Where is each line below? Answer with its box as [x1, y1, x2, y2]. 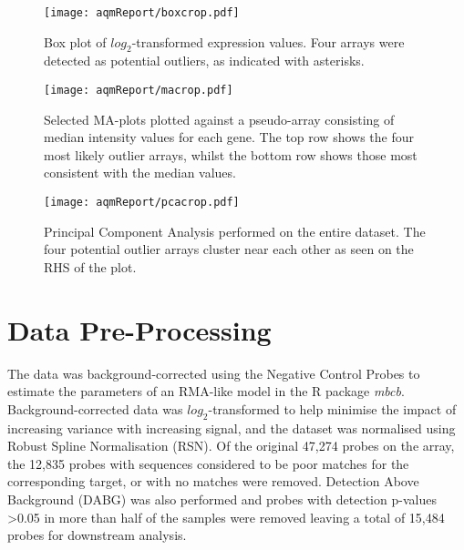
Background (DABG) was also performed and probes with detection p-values [7, 490, 437, 508]
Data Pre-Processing [7, 311, 272, 348]
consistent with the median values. [44, 163, 236, 182]
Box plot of [44, 32, 107, 51]
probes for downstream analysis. [7, 525, 187, 545]
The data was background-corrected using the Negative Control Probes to [7, 363, 420, 382]
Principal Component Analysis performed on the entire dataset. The [44, 221, 426, 240]
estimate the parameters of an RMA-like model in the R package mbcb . [7, 382, 405, 401]
